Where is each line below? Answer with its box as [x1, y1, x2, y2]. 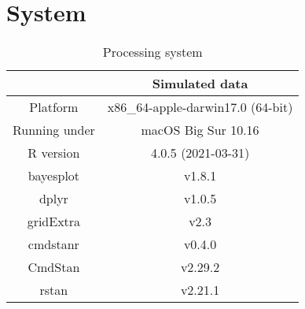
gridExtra [27, 212, 81, 231]
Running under [13, 121, 95, 140]
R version [28, 143, 80, 162]
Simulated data [152, 74, 248, 93]
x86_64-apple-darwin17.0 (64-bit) [107, 98, 293, 117]
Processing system [102, 43, 203, 61]
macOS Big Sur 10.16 [141, 121, 259, 140]
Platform [29, 98, 79, 117]
